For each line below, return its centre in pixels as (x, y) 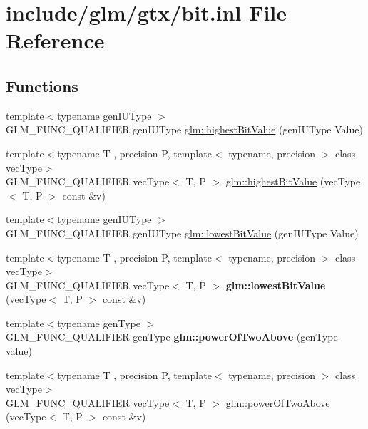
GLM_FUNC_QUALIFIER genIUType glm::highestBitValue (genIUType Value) (184, 129)
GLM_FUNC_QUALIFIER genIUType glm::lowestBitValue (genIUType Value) (182, 233)
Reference (55, 40)
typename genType (99, 322)
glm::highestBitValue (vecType (293, 181)
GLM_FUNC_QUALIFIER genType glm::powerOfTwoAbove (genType (172, 337)
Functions (42, 85)
